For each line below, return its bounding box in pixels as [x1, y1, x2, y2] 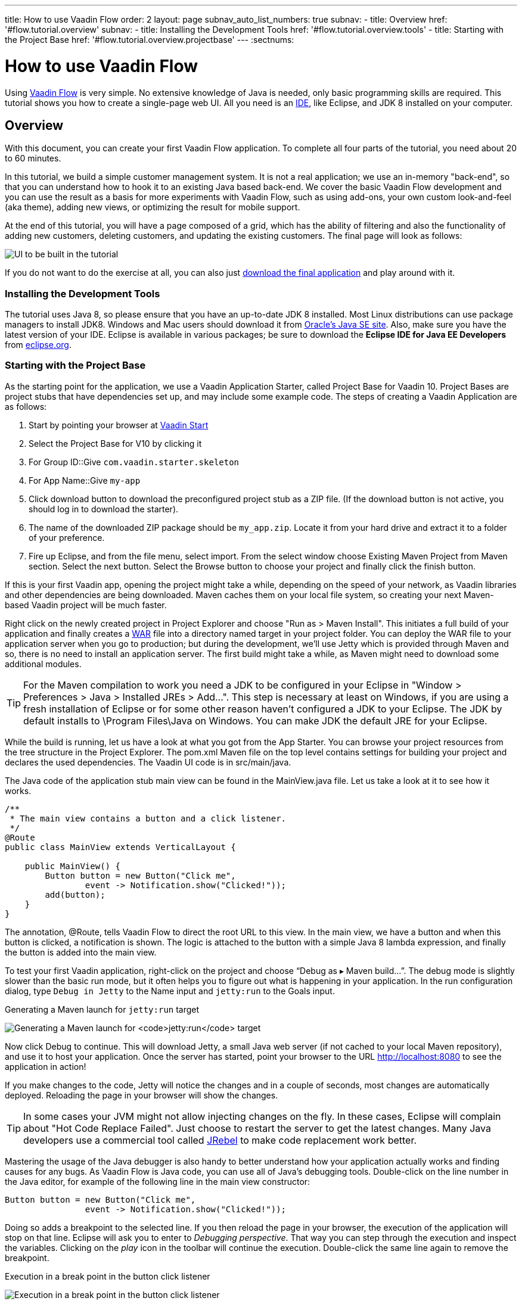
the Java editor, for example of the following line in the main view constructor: [5, 1176, 310, 1187]
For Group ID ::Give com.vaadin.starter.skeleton [29, 456, 240, 467]
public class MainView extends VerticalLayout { [5, 842, 236, 852]
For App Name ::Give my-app [29, 475, 141, 485]
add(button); [45, 889, 105, 900]
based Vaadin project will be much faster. [5, 599, 167, 610]
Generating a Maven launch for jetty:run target [5, 1004, 200, 1014]
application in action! [5, 1061, 86, 1072]
